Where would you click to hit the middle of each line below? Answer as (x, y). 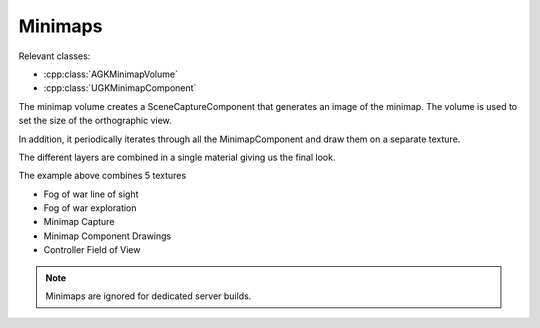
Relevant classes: (54, 56)
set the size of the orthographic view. (95, 121)
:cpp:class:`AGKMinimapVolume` (111, 74)
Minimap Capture (79, 222)
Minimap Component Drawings (107, 236)
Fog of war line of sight (91, 194)
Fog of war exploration (90, 208)
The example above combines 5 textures (102, 176)
